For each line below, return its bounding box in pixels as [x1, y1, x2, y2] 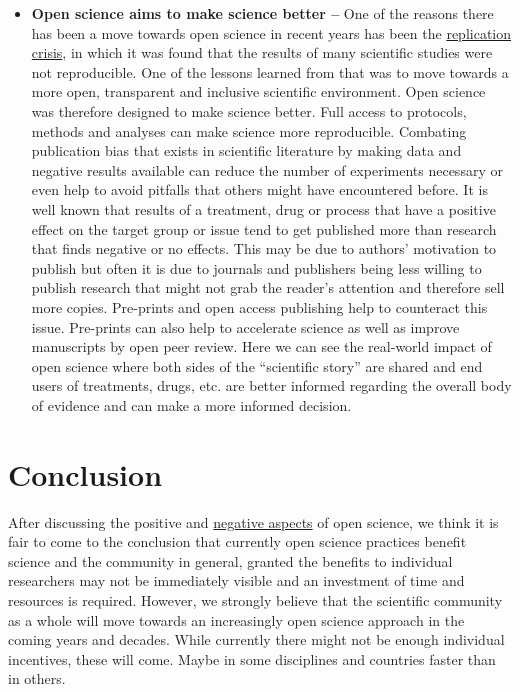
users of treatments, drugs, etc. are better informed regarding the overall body [31, 375, 512, 396]
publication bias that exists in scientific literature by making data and [31, 140, 462, 161]
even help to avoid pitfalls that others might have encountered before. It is [31, 179, 488, 200]
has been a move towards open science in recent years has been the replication [31, 22, 512, 43]
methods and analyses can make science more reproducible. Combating [31, 120, 467, 141]
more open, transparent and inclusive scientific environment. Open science [31, 81, 486, 102]
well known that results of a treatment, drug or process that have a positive [31, 198, 496, 219]
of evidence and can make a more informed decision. [31, 394, 352, 415]
